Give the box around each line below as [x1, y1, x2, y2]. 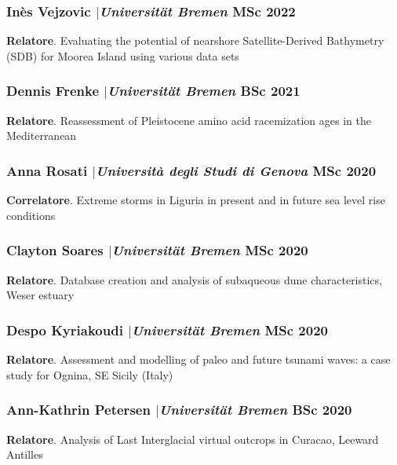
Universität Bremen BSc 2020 [158, 400, 352, 419]
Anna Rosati [6, 160, 88, 180]
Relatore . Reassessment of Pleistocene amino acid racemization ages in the [6, 112, 371, 128]
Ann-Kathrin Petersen [6, 400, 151, 419]
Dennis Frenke [6, 81, 99, 101]
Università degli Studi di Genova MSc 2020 [96, 160, 377, 180]
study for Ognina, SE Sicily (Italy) [6, 366, 173, 383]
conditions [6, 207, 56, 223]
